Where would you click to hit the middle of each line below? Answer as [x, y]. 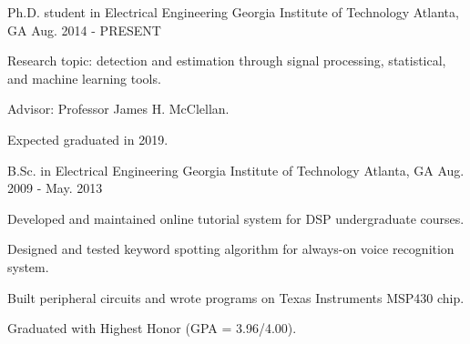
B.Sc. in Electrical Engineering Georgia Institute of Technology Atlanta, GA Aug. [236, 170]
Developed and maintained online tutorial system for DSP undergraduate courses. [236, 218]
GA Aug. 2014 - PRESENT [84, 30]
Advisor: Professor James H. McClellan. [118, 109]
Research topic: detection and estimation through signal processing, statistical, [227, 61]
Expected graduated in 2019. [88, 139]
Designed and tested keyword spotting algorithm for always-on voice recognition [231, 249]
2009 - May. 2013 [55, 188]
